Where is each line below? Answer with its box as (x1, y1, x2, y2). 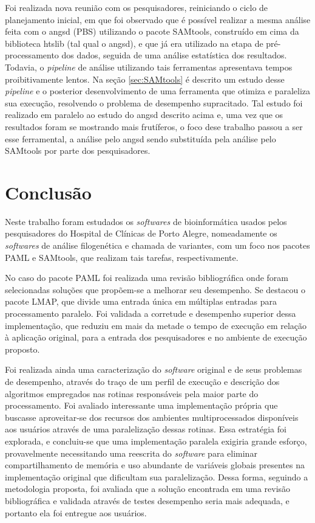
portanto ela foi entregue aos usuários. (5, 506, 147, 519)
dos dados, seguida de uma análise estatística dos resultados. (61, 49, 287, 61)
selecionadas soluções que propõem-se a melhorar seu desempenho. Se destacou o (5, 283, 305, 296)
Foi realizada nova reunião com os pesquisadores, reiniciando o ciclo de (5, 1, 268, 13)
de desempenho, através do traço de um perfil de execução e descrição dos (5, 375, 280, 387)
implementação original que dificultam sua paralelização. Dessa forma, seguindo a (5, 470, 308, 483)
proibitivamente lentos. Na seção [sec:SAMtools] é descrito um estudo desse (5, 72, 285, 85)
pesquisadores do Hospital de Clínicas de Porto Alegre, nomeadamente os (5, 227, 277, 240)
